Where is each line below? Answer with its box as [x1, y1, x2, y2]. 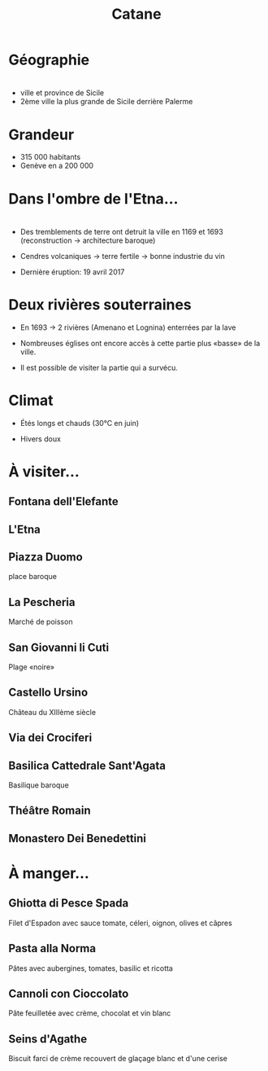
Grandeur [8, 125, 75, 143]
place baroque [8, 572, 57, 582]
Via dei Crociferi [8, 731, 93, 745]
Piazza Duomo [8, 550, 83, 564]
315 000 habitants [19, 152, 81, 162]
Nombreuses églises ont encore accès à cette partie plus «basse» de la [19, 338, 261, 348]
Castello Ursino [8, 686, 89, 700]
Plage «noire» [8, 661, 55, 672]
